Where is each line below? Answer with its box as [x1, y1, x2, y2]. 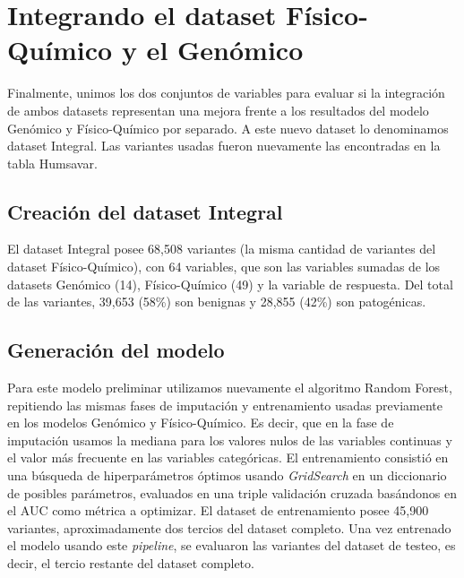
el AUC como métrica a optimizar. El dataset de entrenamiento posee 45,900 [7, 501, 429, 520]
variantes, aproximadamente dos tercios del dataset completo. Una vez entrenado [7, 518, 451, 537]
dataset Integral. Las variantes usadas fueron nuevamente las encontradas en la [7, 136, 441, 155]
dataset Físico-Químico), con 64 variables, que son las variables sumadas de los [7, 257, 441, 276]
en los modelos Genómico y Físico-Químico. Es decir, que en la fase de [7, 413, 394, 432]
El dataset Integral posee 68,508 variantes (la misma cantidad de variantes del [7, 239, 436, 258]
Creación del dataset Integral [7, 197, 283, 225]
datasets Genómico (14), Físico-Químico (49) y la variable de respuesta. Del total [7, 274, 453, 293]
